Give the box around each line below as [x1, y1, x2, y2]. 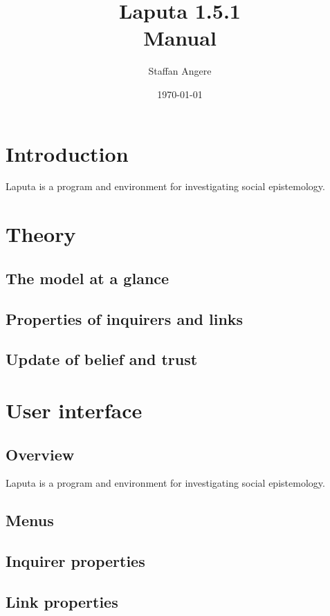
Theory [6, 220, 76, 248]
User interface [6, 395, 143, 424]
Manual [143, 24, 217, 52]
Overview [6, 443, 75, 465]
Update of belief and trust [6, 348, 198, 370]
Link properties [6, 590, 118, 612]
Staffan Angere [148, 64, 212, 78]
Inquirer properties [6, 550, 145, 572]
